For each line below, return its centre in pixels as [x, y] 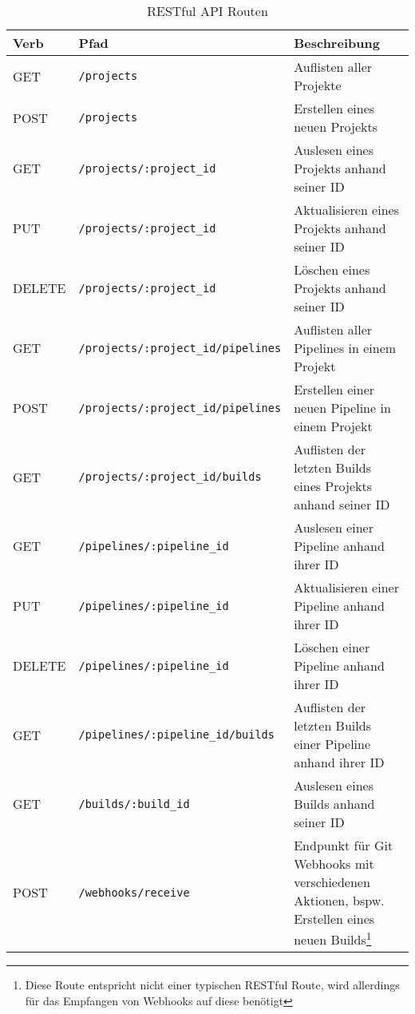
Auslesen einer [334, 527]
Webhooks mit [334, 863]
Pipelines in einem [345, 348]
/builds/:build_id [134, 804]
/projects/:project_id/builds [170, 477]
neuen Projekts [336, 127]
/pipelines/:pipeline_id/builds [176, 735]
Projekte [318, 85]
